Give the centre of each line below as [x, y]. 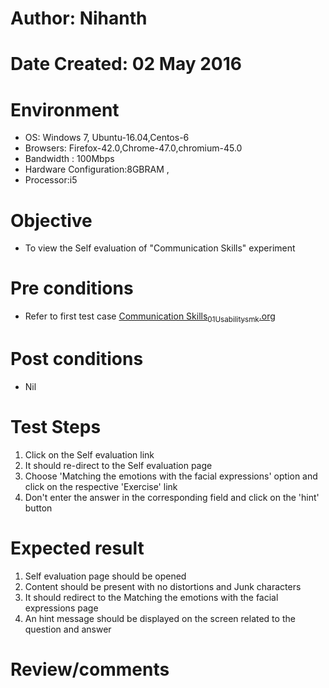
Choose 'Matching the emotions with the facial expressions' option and [171, 476]
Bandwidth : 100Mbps [69, 159]
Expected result [77, 548]
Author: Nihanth [79, 18]
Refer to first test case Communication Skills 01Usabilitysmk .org [150, 317]
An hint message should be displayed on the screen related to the [160, 618]
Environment [65, 109]
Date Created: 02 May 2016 [126, 64]
